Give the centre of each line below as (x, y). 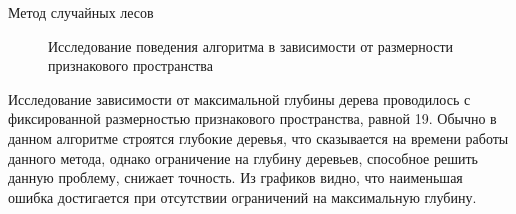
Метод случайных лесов (81, 12)
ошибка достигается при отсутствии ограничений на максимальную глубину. (242, 196)
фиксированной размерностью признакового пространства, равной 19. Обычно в (252, 118)
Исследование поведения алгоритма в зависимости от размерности (251, 45)
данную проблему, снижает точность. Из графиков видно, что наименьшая (235, 177)
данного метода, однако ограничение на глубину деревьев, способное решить (243, 157)
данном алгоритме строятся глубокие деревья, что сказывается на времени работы (258, 137)
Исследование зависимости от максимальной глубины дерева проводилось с (239, 98)
